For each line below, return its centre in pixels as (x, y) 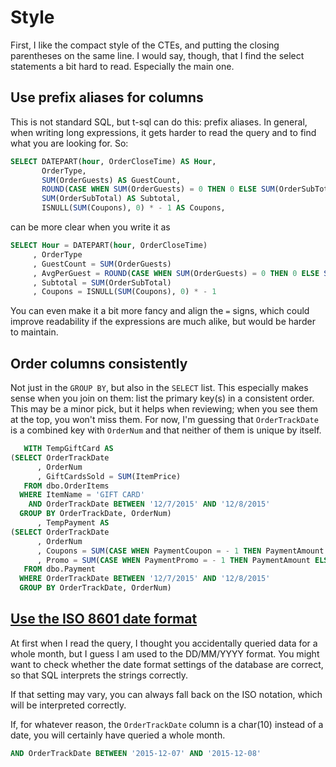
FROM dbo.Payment (60, 569)
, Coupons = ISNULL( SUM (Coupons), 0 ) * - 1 (124, 292)
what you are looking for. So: (69, 143)
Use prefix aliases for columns (107, 97)
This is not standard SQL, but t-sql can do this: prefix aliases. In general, (159, 122)
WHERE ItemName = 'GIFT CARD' (82, 495)
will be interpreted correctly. (68, 705)
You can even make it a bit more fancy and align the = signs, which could (160, 311)
